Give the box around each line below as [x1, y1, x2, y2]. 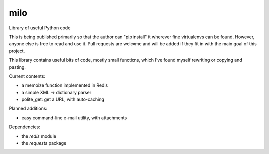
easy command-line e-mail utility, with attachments [21, 115, 127, 121]
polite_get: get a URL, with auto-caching [21, 96, 104, 102]
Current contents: [9, 73, 46, 79]
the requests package [21, 140, 67, 146]
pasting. [9, 64, 26, 70]
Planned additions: [9, 105, 47, 112]
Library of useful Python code [9, 25, 71, 31]
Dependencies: [9, 124, 41, 130]
